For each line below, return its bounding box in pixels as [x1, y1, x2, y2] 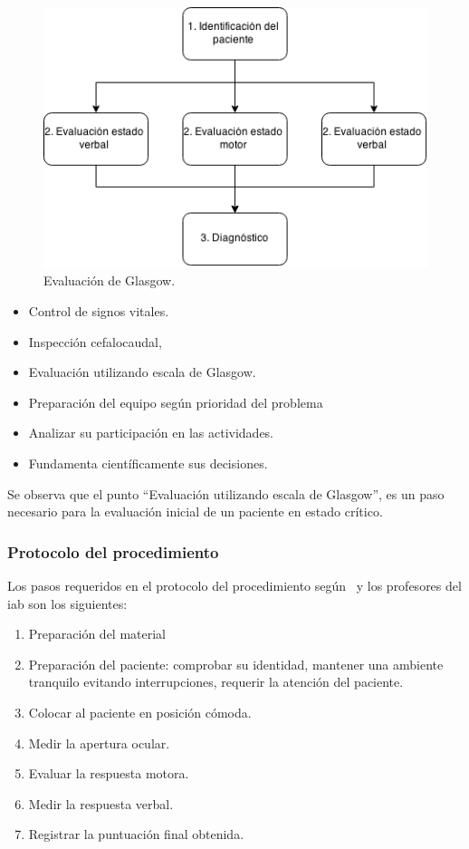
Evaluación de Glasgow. [43, 271, 176, 290]
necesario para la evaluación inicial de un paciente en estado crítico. [7, 502, 383, 521]
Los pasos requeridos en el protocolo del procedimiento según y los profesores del [7, 575, 462, 594]
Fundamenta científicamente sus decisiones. [28, 453, 268, 472]
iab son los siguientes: [7, 593, 128, 613]
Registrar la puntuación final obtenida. [28, 825, 244, 844]
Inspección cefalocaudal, [28, 332, 162, 351]
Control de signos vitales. [28, 301, 169, 320]
